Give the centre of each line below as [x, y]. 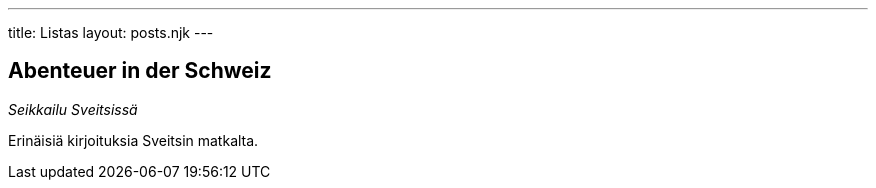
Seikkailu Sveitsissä [73, 109]
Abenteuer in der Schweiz [140, 71]
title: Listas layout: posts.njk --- [111, 32]
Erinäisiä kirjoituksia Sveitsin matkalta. [133, 140]
